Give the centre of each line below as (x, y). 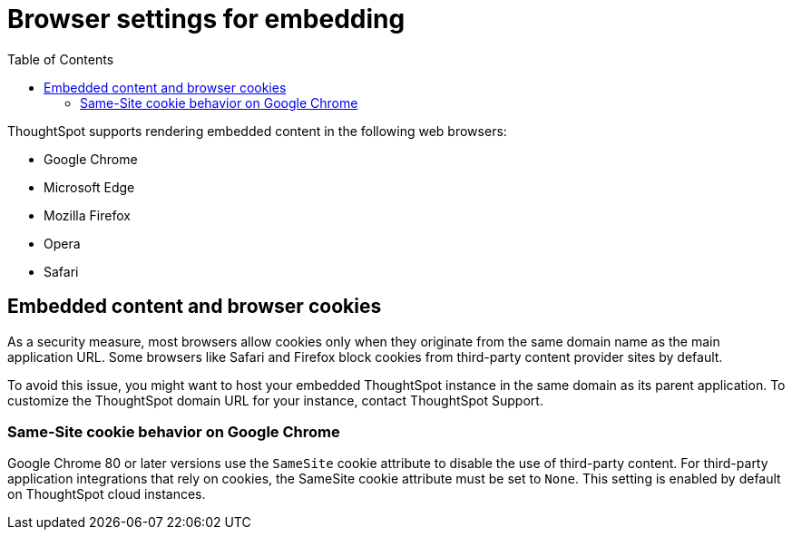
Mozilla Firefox (87, 215)
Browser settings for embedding (206, 19)
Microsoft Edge (89, 187)
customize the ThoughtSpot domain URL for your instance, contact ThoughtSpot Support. (275, 400)
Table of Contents (61, 59)
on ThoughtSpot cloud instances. (107, 494)
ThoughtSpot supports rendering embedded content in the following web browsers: (257, 131)
